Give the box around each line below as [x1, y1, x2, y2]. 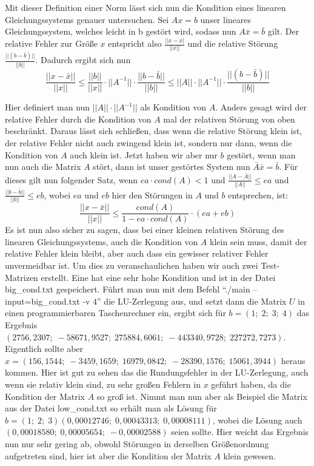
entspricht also [108, 37, 162, 50]
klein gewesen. [223, 449, 276, 462]
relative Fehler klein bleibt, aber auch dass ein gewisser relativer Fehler [5, 247, 269, 260]
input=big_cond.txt [5, 294, 80, 307]
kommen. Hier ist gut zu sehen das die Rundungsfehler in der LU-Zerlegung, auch [5, 366, 309, 379]
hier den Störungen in [112, 188, 193, 201]
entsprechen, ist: [228, 188, 289, 201]
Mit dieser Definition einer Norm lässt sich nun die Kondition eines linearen [5, 1, 286, 13]
